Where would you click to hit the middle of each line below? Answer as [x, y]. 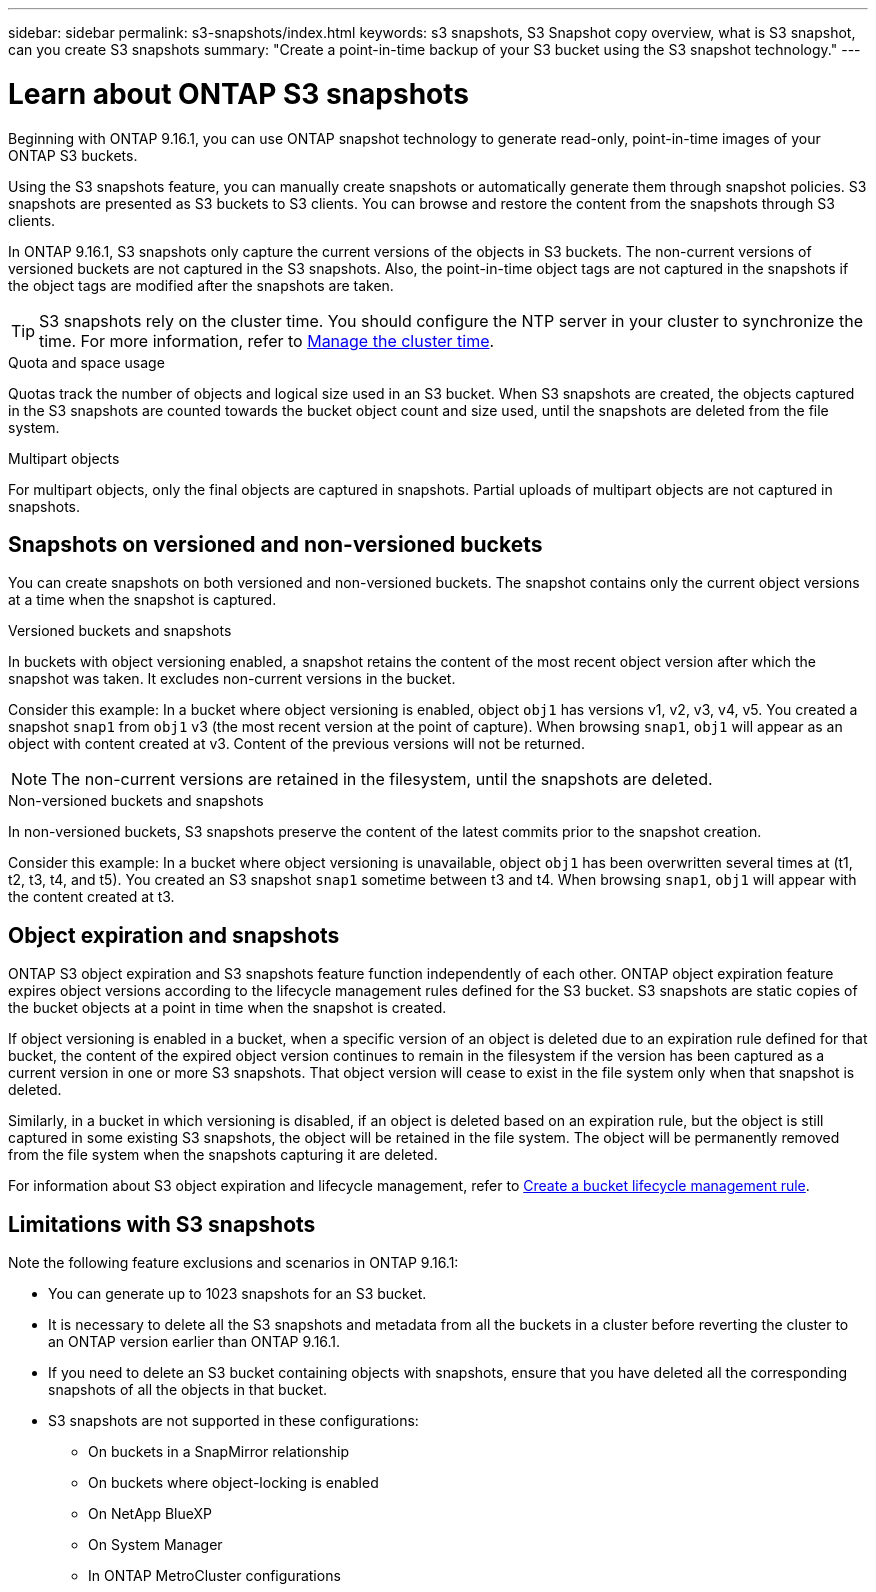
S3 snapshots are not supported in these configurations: [233, 1421]
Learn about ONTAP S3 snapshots [238, 93]
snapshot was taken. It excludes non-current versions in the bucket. [232, 679]
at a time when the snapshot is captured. [142, 600]
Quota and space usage [86, 362]
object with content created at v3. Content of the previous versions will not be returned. [296, 744]
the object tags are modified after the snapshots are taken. [201, 285]
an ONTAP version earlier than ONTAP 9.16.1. [194, 1342]
